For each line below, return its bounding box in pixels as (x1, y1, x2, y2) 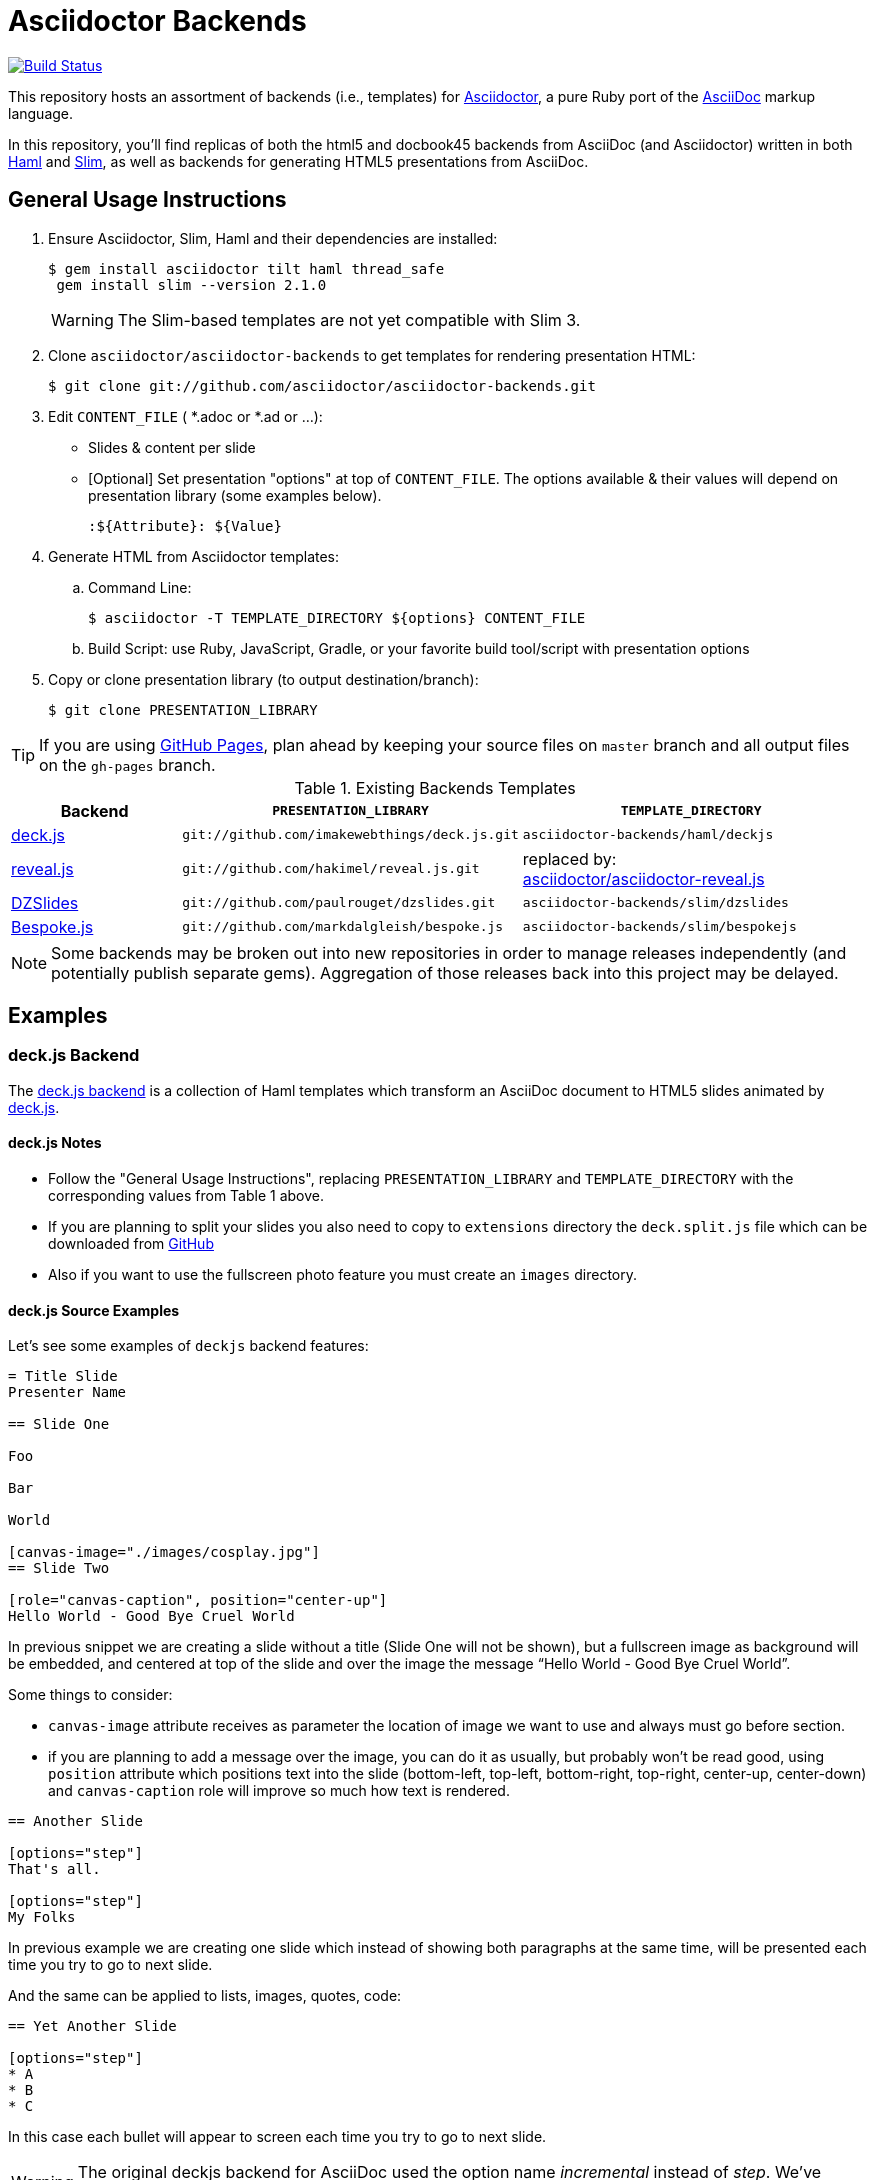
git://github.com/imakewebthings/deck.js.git (182, 827, 519, 843)
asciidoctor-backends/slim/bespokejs (522, 919, 797, 935)
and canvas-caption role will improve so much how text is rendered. (48, 1782, 510, 1800)
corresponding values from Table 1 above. (48, 1187, 325, 1205)
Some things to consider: (8, 1686, 173, 1704)
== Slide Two (8, 1560, 110, 1577)
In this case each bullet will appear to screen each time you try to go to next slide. (8, 2128, 547, 2146)
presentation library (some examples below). (88, 486, 382, 504)
